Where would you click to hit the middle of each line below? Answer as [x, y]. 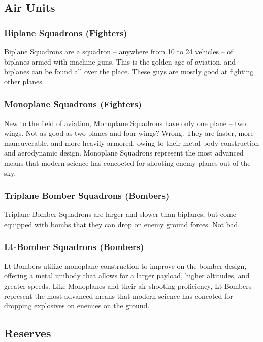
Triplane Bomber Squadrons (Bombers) [87, 195]
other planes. [24, 81]
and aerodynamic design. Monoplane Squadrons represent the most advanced [124, 153]
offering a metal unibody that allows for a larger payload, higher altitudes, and [127, 276]
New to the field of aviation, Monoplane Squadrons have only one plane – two [125, 123]
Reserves [28, 333]
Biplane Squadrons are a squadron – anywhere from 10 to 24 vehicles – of [119, 51]
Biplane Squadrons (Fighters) [66, 32]
